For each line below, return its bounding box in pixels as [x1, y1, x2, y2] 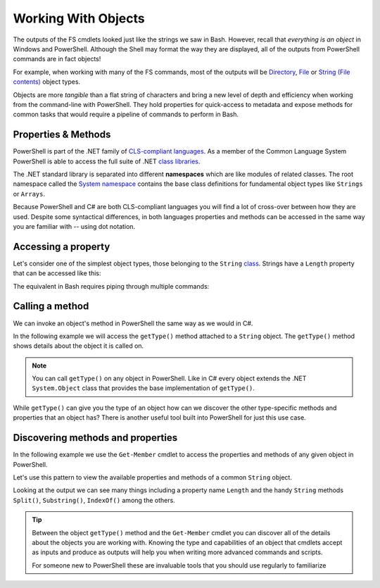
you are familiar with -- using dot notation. [13, 222, 136, 230]
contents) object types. [13, 77, 81, 86]
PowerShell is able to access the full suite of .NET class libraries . [13, 157, 201, 165]
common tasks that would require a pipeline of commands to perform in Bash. [13, 110, 239, 119]
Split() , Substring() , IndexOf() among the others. [13, 496, 175, 504]
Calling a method [13, 300, 89, 313]
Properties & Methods [13, 129, 111, 141]
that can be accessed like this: [13, 269, 101, 277]
